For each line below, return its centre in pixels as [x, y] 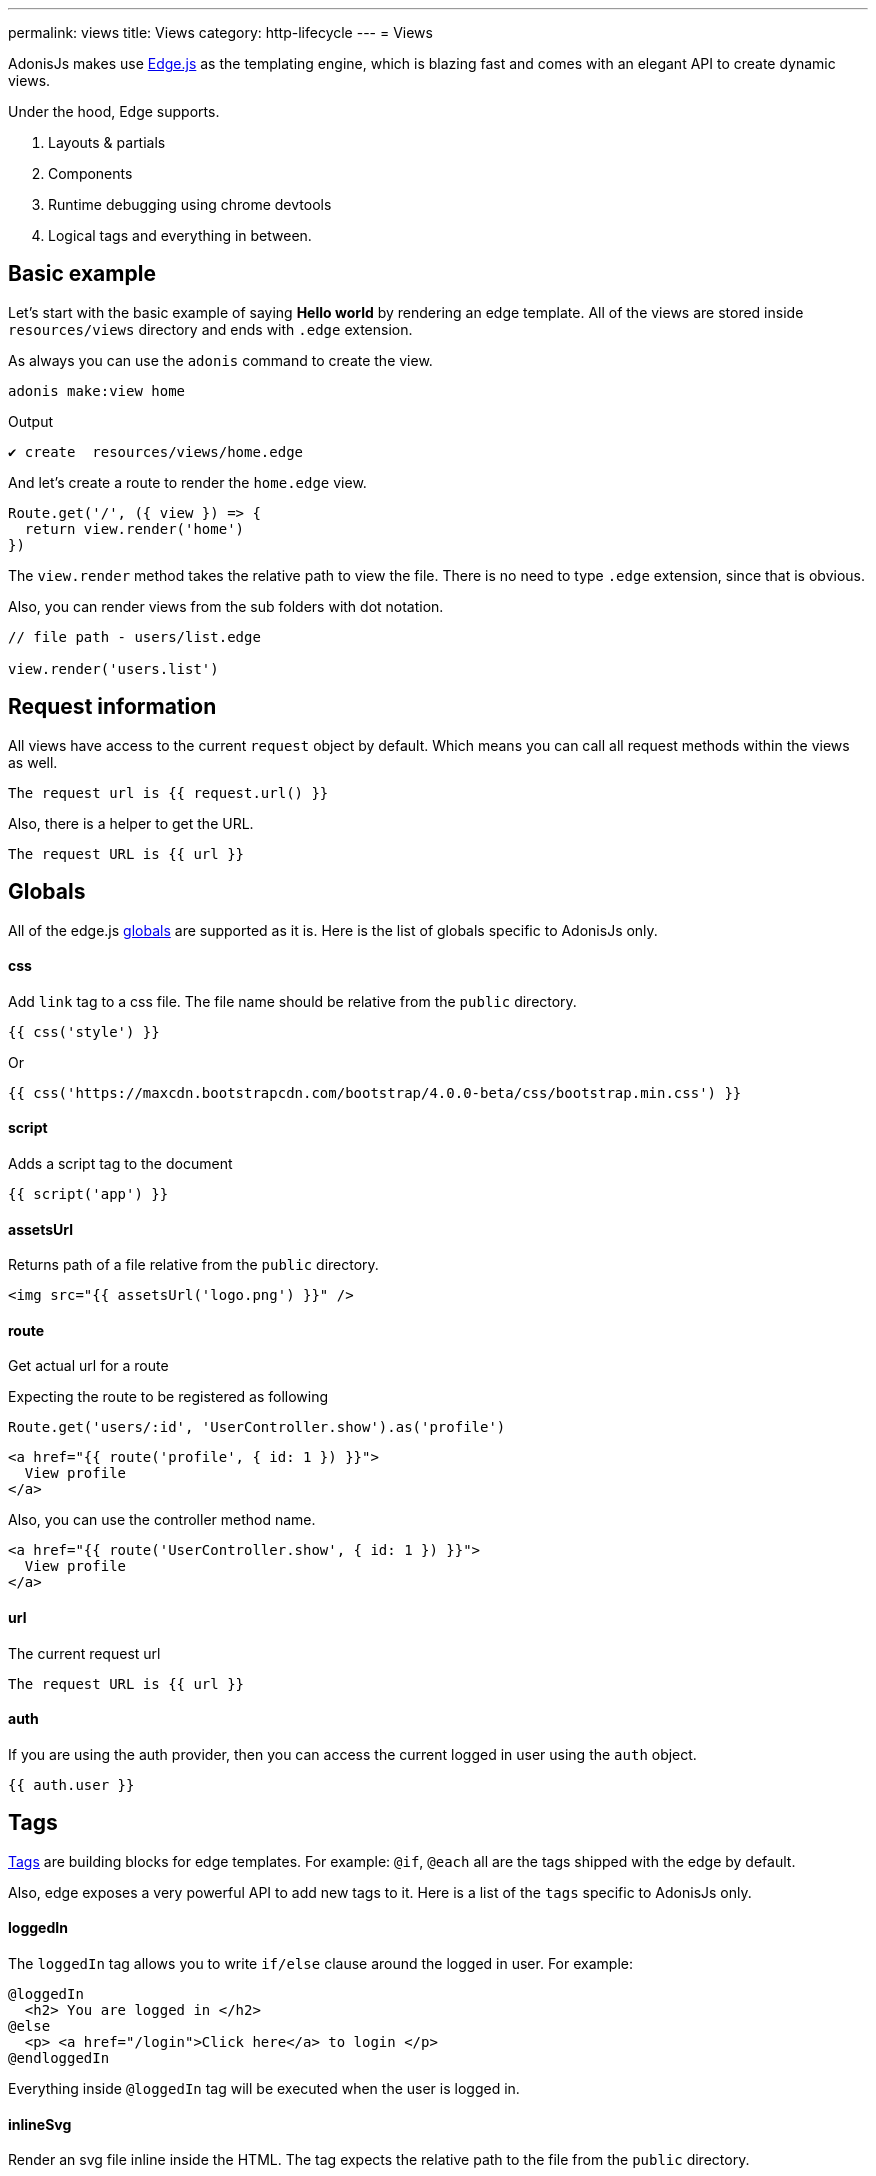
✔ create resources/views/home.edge [156, 451]
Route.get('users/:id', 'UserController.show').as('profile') [257, 1427]
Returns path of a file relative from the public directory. [193, 1265]
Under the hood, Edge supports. [114, 111]
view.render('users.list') [113, 668]
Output [30, 421]
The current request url [84, 1653]
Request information [112, 707]
